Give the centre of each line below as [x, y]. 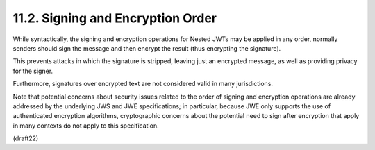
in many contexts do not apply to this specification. [86, 126]
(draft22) [26, 138]
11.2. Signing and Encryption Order [115, 18]
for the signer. [33, 71]
